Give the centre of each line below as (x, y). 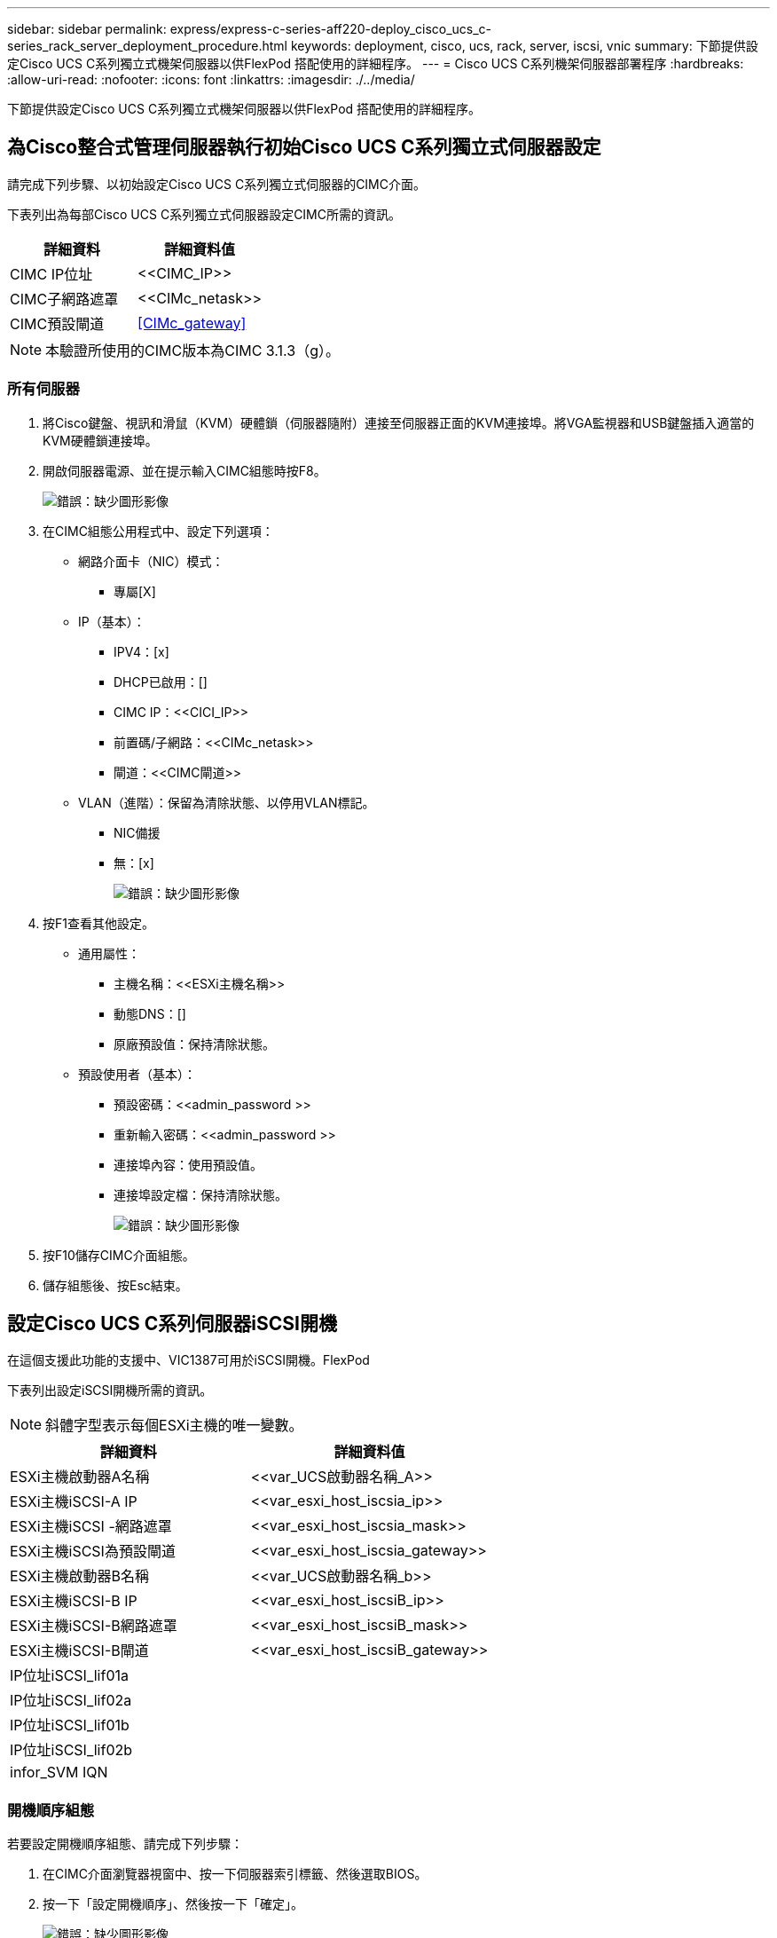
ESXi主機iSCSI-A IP (74, 1502)
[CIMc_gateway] (192, 323)
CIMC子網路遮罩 (64, 299)
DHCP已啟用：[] (161, 681)
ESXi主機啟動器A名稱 (80, 1477)
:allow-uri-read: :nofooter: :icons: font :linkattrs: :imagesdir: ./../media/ (211, 79)
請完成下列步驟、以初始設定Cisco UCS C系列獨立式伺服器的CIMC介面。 (216, 184)
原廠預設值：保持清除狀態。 (194, 1044)
